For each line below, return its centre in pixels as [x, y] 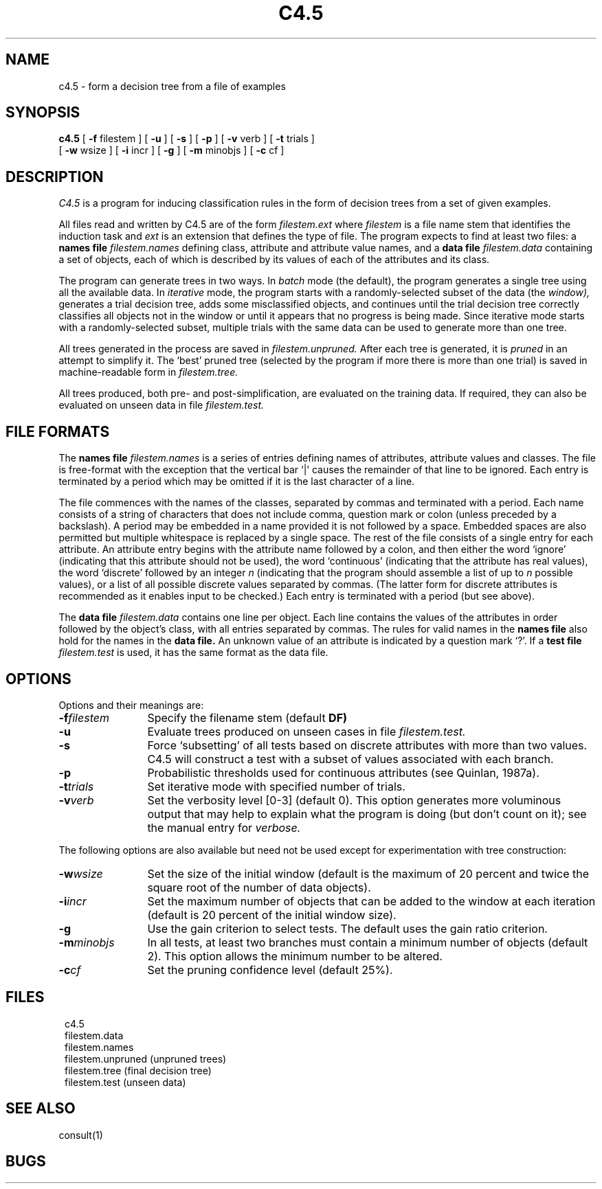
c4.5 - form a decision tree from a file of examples [172, 86]
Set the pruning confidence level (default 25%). [270, 970]
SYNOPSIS [43, 113]
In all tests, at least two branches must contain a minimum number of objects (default [368, 942]
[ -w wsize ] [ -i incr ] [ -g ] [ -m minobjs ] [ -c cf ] [171, 150]
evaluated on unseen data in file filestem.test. [161, 405]
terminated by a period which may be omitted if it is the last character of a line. [237, 482]
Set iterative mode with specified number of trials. [276, 786]
